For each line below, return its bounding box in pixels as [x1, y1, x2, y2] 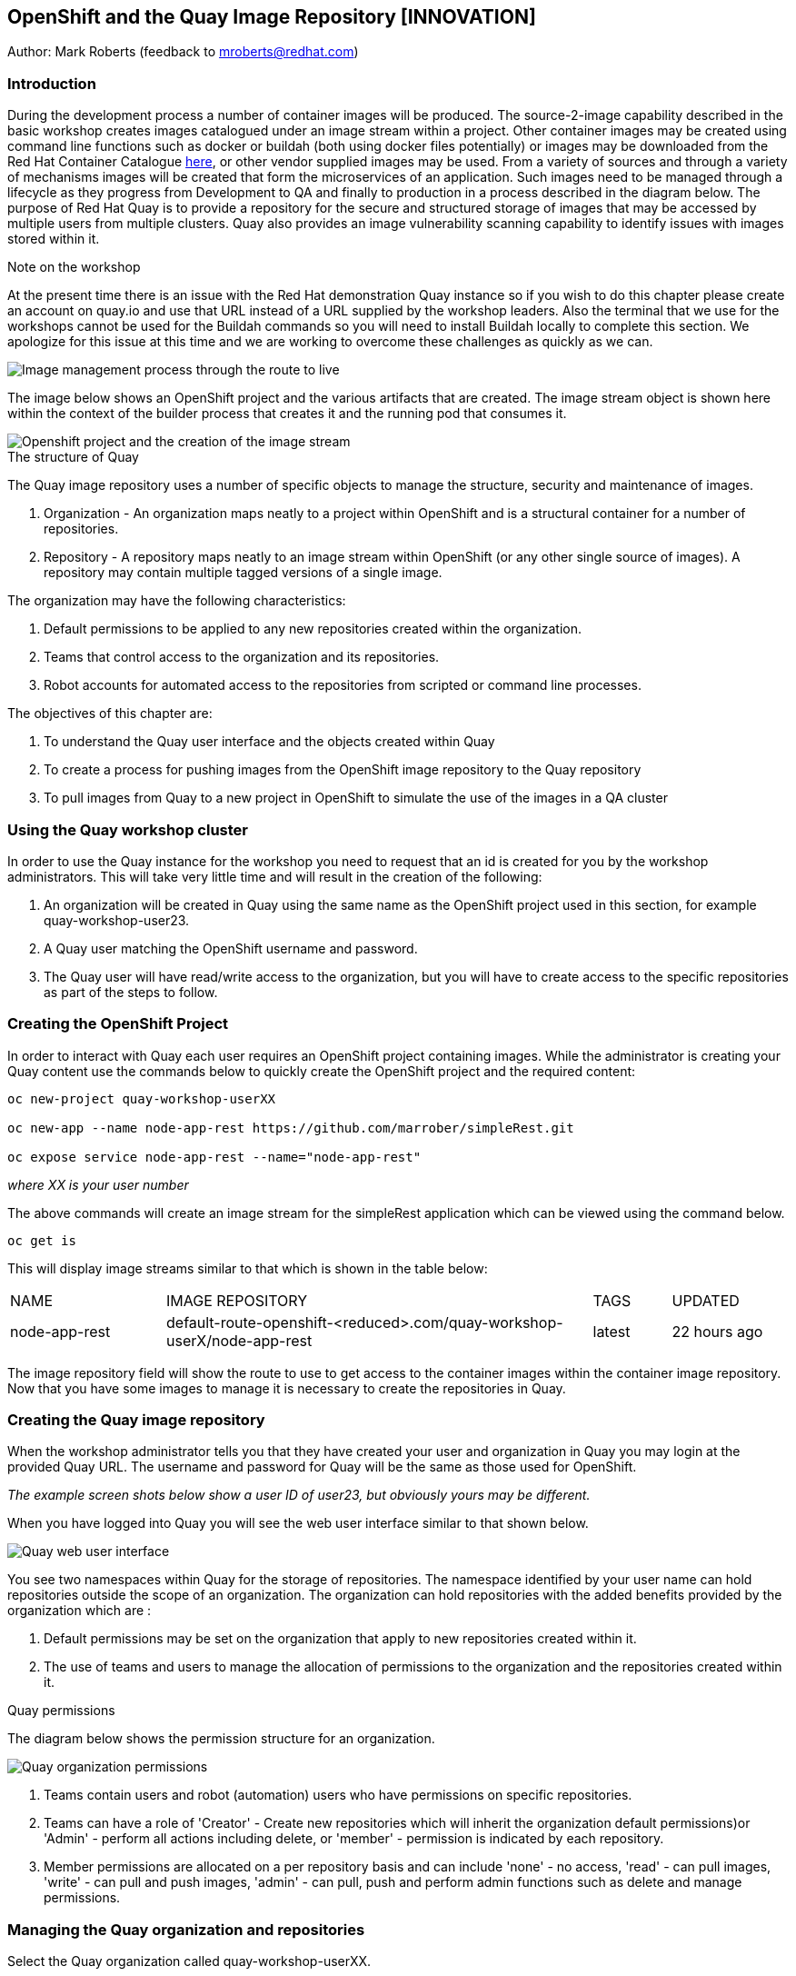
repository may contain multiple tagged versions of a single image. [44, 564, 443, 581]
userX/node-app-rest [166, 1331, 313, 1350]
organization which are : [7, 1602, 152, 1619]
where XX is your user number [7, 1176, 189, 1193]
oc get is [7, 1233, 76, 1248]
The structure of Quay [7, 449, 139, 465]
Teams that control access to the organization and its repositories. [44, 649, 440, 665]
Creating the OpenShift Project [7, 1014, 229, 1033]
